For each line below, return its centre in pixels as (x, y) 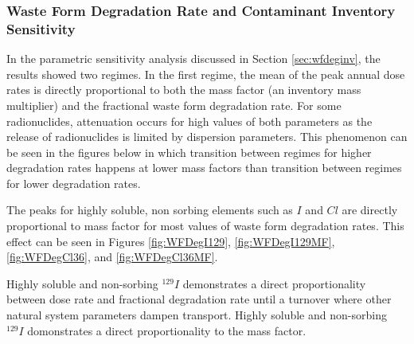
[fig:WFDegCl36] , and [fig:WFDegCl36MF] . (112, 257)
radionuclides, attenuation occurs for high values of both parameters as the (189, 121)
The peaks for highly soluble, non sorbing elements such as (150, 210)
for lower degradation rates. (74, 183)
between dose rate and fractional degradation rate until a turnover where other (199, 299)
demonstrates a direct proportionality (274, 283)
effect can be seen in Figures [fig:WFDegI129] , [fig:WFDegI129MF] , (171, 241)
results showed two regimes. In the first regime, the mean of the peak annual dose (206, 74)
